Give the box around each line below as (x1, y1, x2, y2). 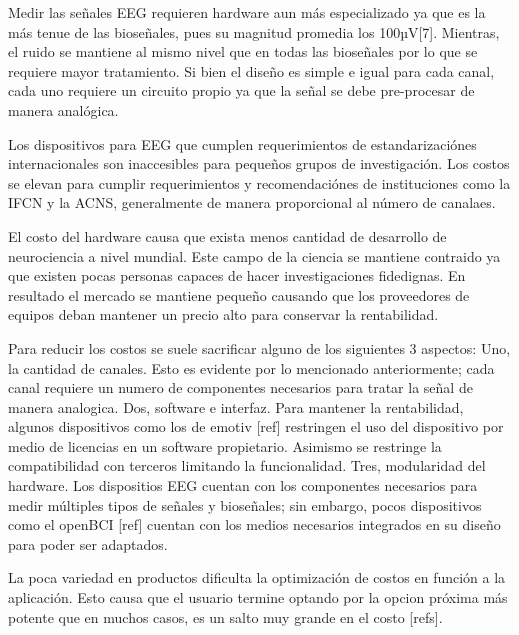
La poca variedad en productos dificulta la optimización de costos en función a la (8, 567, 506, 588)
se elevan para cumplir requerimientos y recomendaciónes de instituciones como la (8, 172, 511, 193)
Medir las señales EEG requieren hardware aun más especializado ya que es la (8, 2, 486, 22)
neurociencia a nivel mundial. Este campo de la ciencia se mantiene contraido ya (8, 245, 501, 266)
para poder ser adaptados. (8, 533, 168, 554)
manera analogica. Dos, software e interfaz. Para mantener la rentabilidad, (8, 396, 464, 417)
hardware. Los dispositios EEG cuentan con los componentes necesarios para (8, 475, 478, 496)
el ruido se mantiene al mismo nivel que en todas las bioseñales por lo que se (8, 41, 478, 62)
